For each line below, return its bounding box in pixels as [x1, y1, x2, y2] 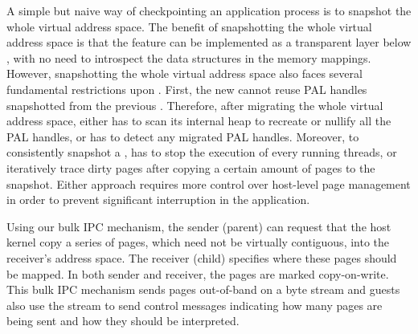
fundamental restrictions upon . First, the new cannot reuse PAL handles [6, 80, 367, 97]
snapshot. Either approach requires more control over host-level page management [6, 175, 411, 192]
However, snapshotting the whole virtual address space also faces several [6, 65, 363, 82]
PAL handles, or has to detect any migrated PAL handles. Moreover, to [6, 128, 359, 145]
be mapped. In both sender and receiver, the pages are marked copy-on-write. [6, 265, 389, 282]
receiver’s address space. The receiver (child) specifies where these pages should [6, 249, 397, 266]
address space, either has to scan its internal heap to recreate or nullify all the [6, 112, 391, 129]
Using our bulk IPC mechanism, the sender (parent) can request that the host [6, 218, 391, 234]
